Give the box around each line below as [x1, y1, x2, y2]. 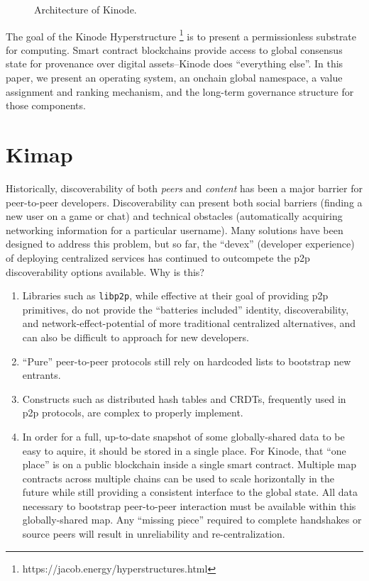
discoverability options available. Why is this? [6, 264, 204, 279]
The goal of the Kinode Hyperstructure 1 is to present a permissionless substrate [6, 26, 357, 43]
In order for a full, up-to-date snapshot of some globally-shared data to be [22, 428, 345, 443]
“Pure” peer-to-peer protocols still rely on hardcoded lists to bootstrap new [22, 353, 351, 368]
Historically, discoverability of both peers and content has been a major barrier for [6, 180, 363, 195]
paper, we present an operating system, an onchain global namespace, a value [6, 70, 343, 85]
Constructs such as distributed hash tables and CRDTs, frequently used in [22, 391, 346, 406]
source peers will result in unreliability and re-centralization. [22, 526, 285, 541]
